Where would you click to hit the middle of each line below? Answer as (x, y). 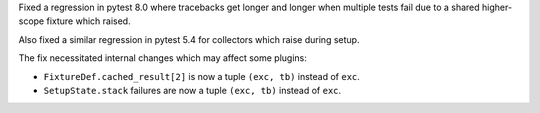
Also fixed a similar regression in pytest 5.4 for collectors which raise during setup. (189, 39)
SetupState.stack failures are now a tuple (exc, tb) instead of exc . (192, 90)
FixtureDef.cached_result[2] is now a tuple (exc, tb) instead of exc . (201, 76)
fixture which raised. (88, 21)
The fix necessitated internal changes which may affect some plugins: (162, 58)
